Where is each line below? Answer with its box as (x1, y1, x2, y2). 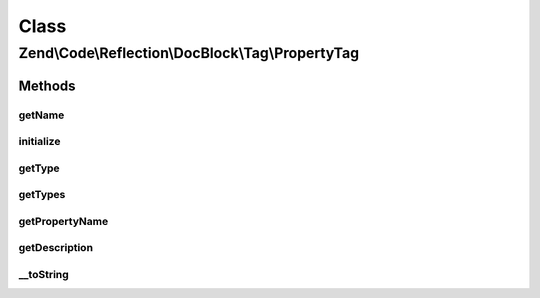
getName (18, 108, 65, 122)
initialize (18, 135, 61, 149)
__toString (18, 267, 69, 281)
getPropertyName (18, 214, 109, 228)
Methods (18, 77, 76, 94)
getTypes (18, 188, 66, 202)
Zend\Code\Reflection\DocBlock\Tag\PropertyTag (18, 44, 360, 62)
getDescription (18, 241, 94, 255)
